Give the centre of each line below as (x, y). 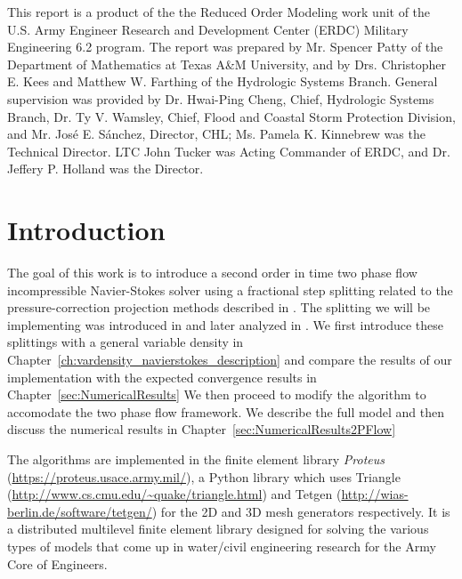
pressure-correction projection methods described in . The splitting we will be (219, 307)
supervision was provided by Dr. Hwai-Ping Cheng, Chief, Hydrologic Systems (221, 98)
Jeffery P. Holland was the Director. (105, 169)
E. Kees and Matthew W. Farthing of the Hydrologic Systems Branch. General (223, 81)
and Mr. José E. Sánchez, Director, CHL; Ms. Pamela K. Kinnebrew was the (216, 134)
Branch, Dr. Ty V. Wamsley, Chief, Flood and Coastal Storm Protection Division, (231, 116)
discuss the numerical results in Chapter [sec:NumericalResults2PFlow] (202, 429)
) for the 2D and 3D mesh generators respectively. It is (301, 511)
